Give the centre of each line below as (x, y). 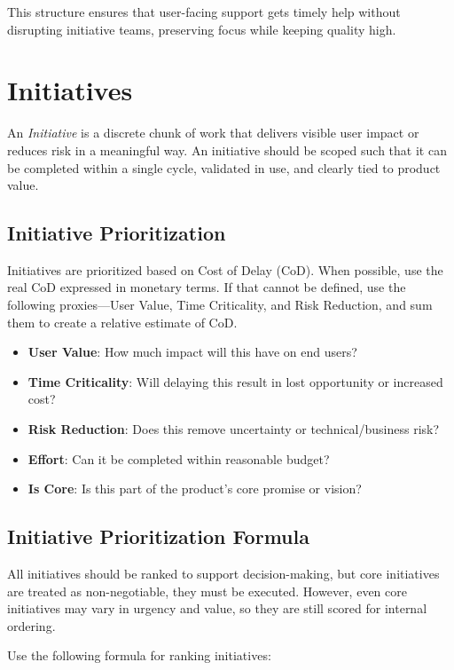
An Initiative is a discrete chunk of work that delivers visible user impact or (213, 133)
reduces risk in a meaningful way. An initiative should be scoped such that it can (227, 150)
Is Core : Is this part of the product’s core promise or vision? (195, 489)
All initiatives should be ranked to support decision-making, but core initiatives (223, 574)
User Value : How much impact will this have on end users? (192, 352)
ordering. (31, 625)
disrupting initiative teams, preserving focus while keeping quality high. (202, 29)
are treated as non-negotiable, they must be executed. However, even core (207, 591)
